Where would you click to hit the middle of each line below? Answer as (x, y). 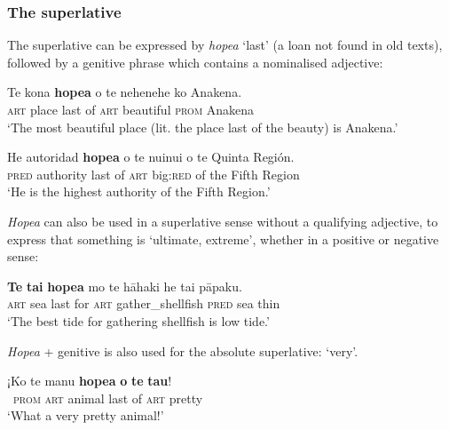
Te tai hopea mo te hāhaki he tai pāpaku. (125, 286)
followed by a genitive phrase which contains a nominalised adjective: (195, 62)
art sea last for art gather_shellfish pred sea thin (144, 303)
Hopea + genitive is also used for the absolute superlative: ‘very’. (183, 350)
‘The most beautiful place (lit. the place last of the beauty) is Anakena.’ (203, 127)
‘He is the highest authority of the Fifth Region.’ (139, 191)
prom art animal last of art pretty (108, 398)
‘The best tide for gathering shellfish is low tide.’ (138, 320)
